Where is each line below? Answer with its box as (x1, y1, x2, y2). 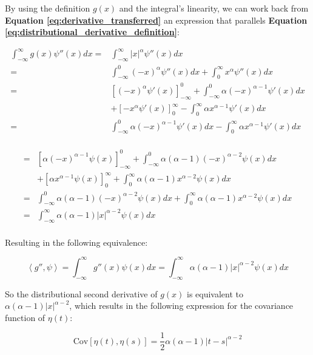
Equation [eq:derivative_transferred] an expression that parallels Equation (5, 13, 308, 26)
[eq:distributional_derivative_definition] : (5, 25, 180, 38)
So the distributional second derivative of (5, 287, 158, 300)
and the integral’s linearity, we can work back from (119, 2, 309, 14)
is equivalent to (186, 287, 244, 300)
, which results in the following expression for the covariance (69, 299, 294, 312)
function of (5, 311, 45, 323)
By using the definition (5, 2, 90, 14)
